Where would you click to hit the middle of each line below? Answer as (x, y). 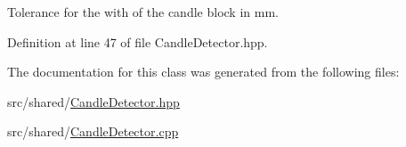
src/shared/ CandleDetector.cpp (93, 131)
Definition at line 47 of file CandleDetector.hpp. (138, 41)
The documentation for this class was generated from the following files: (203, 72)
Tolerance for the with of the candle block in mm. (143, 12)
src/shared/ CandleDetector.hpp (93, 101)
